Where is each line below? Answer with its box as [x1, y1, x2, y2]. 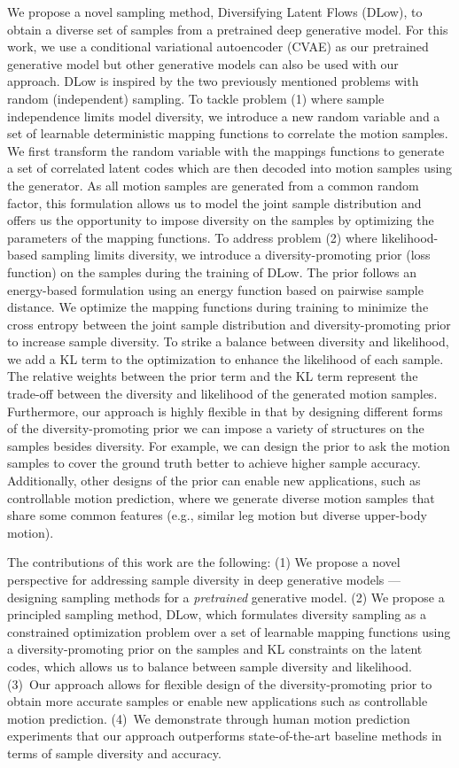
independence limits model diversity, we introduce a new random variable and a [7, 106, 440, 125]
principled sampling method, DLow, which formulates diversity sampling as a [7, 605, 427, 624]
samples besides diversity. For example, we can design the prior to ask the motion [7, 436, 450, 454]
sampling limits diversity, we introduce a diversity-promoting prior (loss [41, 245, 431, 264]
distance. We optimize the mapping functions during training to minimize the [7, 298, 429, 316]
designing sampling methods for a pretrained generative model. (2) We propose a [7, 587, 445, 606]
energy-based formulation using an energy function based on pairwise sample [7, 280, 424, 299]
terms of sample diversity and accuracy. [7, 743, 222, 762]
